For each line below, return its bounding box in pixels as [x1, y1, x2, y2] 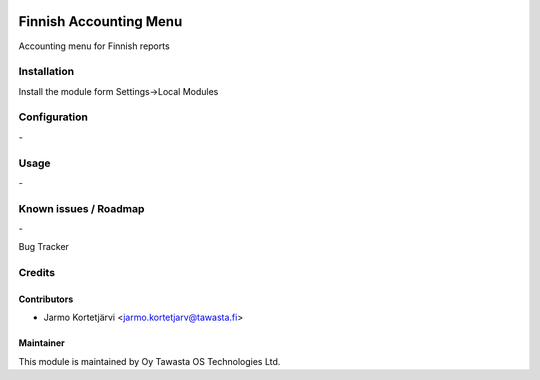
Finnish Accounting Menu [18, 13, 183, 30]
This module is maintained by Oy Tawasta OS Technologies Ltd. [18, 355, 281, 367]
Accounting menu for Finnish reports [18, 40, 170, 52]
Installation [18, 65, 75, 79]
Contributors [18, 293, 74, 305]
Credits [18, 266, 55, 280]
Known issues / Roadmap [18, 201, 145, 215]
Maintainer [18, 337, 65, 349]
